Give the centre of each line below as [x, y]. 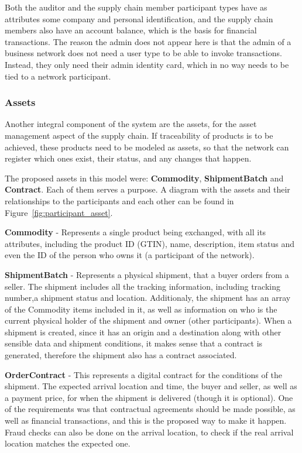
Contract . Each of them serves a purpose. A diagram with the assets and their [147, 189]
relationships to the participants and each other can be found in [119, 200]
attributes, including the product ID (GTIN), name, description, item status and [150, 243]
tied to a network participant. [58, 76]
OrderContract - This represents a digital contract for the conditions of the [143, 374]
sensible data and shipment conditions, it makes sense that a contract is [134, 343]
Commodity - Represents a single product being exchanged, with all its [135, 232]
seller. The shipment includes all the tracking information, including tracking [143, 286]
